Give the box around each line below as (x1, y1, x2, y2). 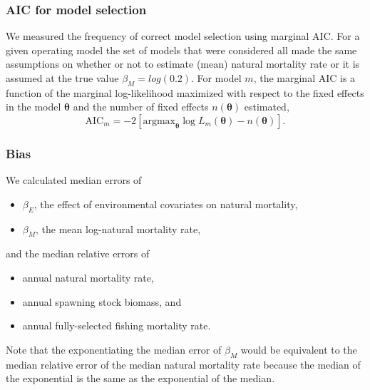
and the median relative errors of (6, 246, 150, 261)
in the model (6, 99, 61, 114)
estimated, (244, 99, 289, 114)
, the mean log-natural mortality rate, (36, 221, 201, 236)
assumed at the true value (6, 71, 119, 85)
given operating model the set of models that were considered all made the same (6, 42, 357, 57)
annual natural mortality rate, (22, 270, 154, 284)
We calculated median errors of (6, 173, 142, 188)
